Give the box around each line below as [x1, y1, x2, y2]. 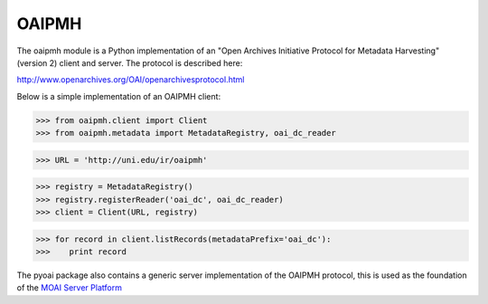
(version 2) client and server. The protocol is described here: [16, 57, 243, 68]
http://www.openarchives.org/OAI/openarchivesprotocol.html [16, 74, 245, 85]
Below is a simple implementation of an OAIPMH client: [16, 90, 221, 101]
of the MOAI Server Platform [16, 282, 122, 293]
